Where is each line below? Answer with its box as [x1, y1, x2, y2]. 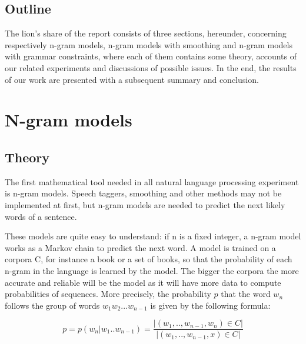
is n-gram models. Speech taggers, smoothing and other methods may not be [5, 187, 282, 199]
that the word [221, 288, 271, 300]
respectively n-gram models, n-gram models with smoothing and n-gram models [5, 38, 292, 51]
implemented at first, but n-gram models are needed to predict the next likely [5, 198, 285, 211]
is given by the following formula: [150, 299, 271, 311]
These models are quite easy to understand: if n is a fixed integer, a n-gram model [5, 230, 301, 242]
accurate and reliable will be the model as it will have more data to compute [5, 276, 281, 288]
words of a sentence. [5, 210, 77, 222]
